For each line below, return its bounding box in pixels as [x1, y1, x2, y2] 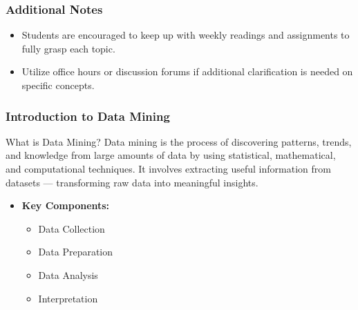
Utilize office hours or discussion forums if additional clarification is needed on [21, 64, 353, 79]
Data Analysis [38, 267, 98, 282]
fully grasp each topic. [21, 41, 115, 55]
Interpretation [38, 291, 98, 305]
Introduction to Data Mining [6, 107, 170, 124]
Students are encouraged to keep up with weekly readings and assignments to [21, 28, 350, 42]
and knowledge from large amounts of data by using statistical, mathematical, [6, 148, 336, 162]
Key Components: [21, 198, 110, 213]
